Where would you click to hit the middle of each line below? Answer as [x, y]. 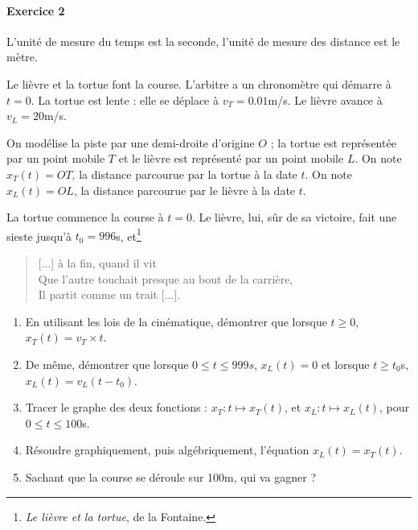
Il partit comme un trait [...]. [109, 294]
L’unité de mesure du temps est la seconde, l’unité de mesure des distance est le [203, 41]
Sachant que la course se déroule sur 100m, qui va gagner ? [171, 476]
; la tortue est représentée [333, 142]
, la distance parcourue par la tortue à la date [184, 174]
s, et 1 [129, 234]
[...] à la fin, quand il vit [97, 262]
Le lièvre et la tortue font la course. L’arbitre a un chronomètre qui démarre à [199, 83]
